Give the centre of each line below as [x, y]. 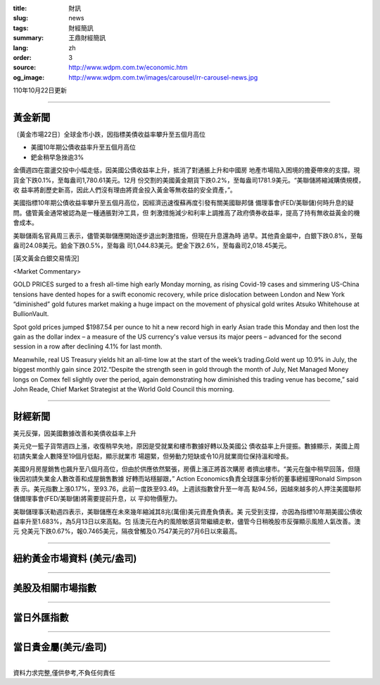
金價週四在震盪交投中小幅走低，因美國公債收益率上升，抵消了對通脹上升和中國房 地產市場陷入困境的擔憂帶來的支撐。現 [186, 170]
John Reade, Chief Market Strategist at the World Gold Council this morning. [124, 389]
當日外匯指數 [41, 618]
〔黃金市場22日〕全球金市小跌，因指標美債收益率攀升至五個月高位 [109, 135]
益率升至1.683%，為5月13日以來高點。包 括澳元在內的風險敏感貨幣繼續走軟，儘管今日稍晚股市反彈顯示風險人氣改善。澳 [187, 521]
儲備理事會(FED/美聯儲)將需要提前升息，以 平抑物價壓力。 [97, 499]
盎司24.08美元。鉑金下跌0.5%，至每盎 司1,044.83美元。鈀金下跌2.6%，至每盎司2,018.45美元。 [152, 245]
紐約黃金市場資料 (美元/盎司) [75, 558]
